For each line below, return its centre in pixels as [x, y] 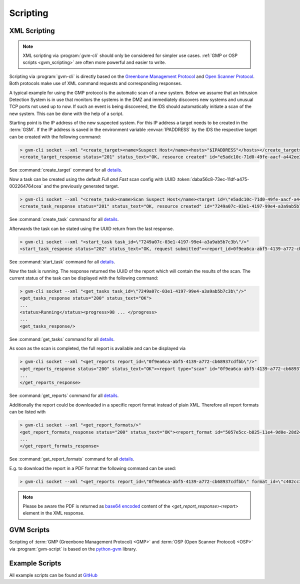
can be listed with [27, 412]
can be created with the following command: [55, 136]
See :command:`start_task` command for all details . [62, 262]
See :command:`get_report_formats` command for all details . [72, 459]
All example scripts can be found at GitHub [53, 575]
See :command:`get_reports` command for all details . [64, 395]
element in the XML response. [53, 513]
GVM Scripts [29, 530]
